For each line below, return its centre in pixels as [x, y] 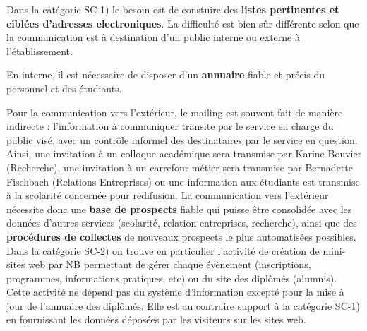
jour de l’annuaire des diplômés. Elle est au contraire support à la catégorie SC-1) [183, 305]
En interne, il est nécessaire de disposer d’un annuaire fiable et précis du [166, 74]
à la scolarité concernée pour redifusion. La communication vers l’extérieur [168, 195]
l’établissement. [40, 50]
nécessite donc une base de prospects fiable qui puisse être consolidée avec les [179, 209]
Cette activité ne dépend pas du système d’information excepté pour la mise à [175, 292]
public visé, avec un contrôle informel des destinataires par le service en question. [182, 139]
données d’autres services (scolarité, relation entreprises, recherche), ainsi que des [182, 223]
